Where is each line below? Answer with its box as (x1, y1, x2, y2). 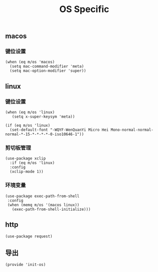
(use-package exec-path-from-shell (5, 194, 80, 199)
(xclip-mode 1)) (10, 169, 44, 174)
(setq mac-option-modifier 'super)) (10, 68, 86, 73)
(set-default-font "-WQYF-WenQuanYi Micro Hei (10, 127, 109, 133)
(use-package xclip (5, 156, 46, 161)
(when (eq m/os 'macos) (5, 59, 55, 65)
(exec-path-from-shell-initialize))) (12, 207, 91, 212)
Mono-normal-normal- (110, 127, 154, 133)
